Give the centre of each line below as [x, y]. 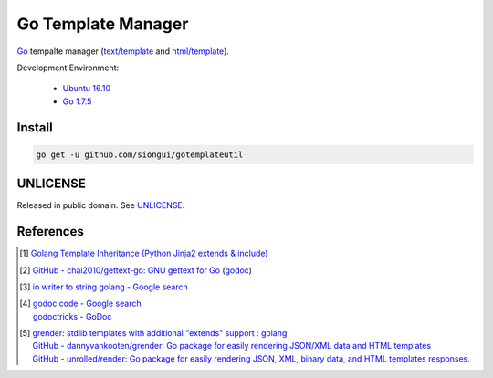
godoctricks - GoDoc [72, 316]
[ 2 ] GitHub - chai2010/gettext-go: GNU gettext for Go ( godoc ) [136, 270]
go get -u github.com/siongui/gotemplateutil [140, 154]
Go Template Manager [103, 24]
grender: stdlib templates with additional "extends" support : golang [160, 333]
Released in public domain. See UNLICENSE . [101, 205]
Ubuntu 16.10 [87, 89]
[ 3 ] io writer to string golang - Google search [104, 287]
